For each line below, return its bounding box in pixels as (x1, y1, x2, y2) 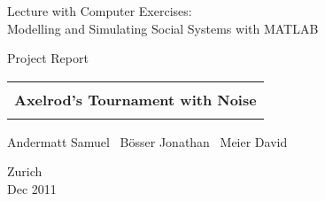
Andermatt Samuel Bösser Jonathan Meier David (7, 132, 288, 151)
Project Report (7, 49, 89, 67)
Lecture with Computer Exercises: (7, 2, 192, 19)
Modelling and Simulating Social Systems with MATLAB (7, 19, 319, 37)
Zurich (7, 162, 43, 181)
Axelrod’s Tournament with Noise (14, 89, 257, 110)
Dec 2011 (7, 179, 57, 197)
